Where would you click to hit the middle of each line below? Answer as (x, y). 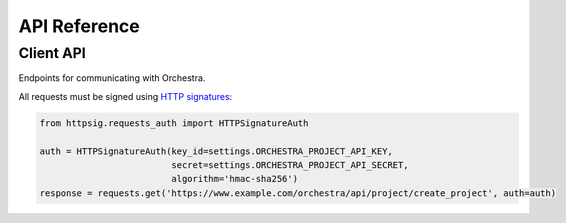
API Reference (79, 26)
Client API (52, 53)
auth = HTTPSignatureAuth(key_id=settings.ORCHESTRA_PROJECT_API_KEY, (216, 151)
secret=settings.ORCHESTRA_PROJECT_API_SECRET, (290, 164)
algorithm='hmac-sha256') (235, 179)
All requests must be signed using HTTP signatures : (125, 96)
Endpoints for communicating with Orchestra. (112, 78)
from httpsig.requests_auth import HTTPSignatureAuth (174, 123)
